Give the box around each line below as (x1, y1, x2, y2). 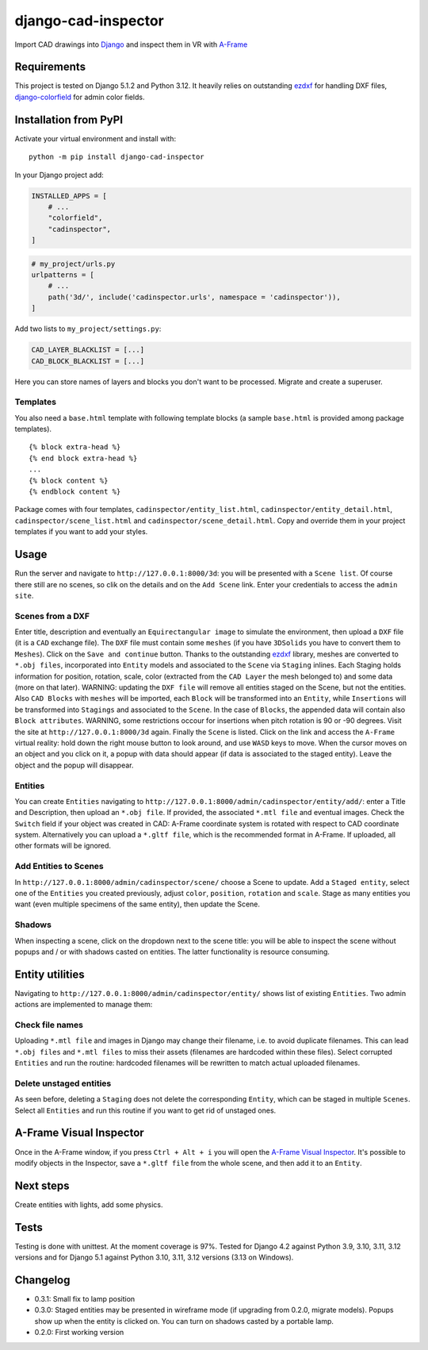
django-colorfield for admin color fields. (14, 92, 146, 102)
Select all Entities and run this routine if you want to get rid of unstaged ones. (14, 1106, 277, 1115)
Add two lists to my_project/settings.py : (14, 324, 162, 333)
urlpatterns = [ (31, 271, 95, 279)
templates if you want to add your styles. (14, 527, 148, 537)
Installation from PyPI (14, 113, 123, 126)
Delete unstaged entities (14, 1078, 112, 1089)
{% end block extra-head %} (29, 453, 138, 463)
